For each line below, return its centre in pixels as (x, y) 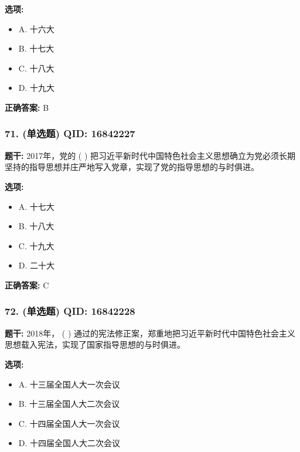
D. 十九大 (37, 88)
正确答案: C (27, 285)
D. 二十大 (37, 265)
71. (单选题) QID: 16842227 (70, 133)
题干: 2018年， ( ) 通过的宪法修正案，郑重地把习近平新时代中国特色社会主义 (150, 333)
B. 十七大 (36, 48)
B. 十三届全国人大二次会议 (69, 404)
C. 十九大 (36, 245)
